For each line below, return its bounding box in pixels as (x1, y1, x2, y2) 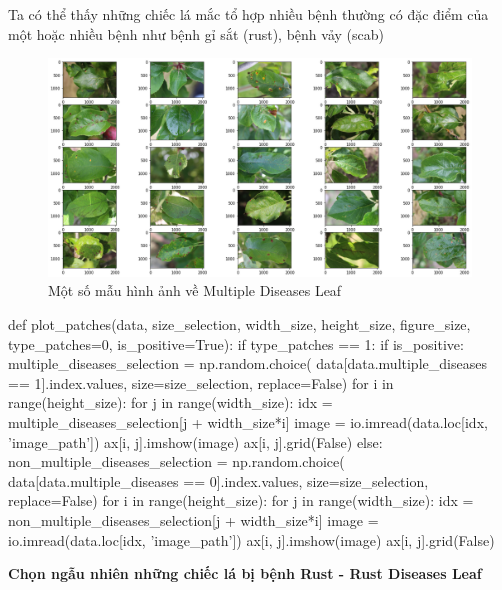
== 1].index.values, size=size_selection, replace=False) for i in (8, 372, 394, 393)
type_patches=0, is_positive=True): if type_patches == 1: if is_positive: (8, 333, 464, 354)
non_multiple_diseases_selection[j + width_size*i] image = (8, 509, 379, 530)
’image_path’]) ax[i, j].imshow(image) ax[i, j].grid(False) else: (8, 431, 383, 452)
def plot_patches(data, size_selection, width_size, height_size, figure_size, (8, 314, 471, 334)
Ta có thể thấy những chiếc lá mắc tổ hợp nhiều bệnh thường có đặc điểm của (8, 4, 489, 24)
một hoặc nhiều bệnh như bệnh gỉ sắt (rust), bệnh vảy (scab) (8, 23, 384, 44)
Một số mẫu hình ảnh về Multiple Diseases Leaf (48, 280, 342, 301)
